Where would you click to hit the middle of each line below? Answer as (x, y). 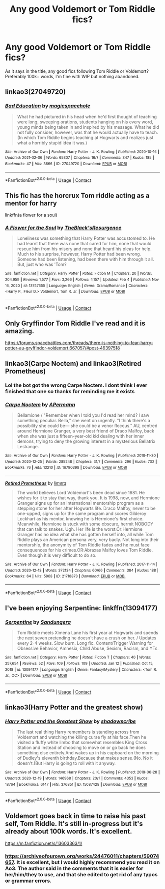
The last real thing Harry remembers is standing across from (78, 732)
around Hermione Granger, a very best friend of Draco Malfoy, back (86, 431)
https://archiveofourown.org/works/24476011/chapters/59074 (82, 856)
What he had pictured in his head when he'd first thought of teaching (87, 116)
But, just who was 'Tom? (42, 264)
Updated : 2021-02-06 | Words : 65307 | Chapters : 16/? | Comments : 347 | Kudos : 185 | (80, 158)
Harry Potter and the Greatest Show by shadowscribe (70, 721)
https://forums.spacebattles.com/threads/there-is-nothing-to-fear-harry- (79, 343)
